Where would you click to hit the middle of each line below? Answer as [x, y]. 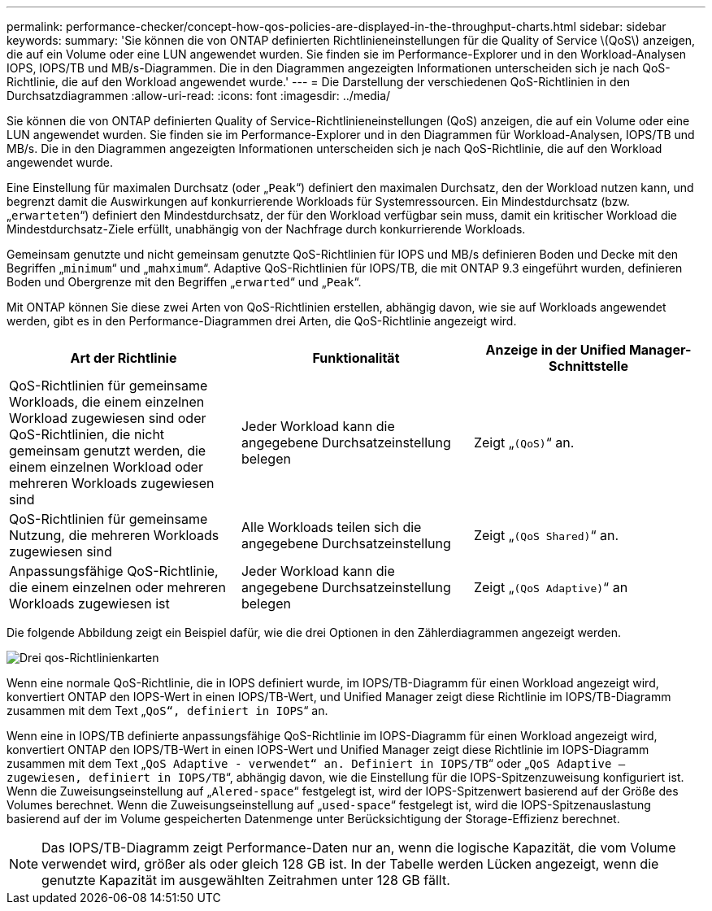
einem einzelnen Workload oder [106, 467]
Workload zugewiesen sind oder [108, 418]
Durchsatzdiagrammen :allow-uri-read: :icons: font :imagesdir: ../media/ [199, 96]
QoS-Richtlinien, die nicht [87, 434]
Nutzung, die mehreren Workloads [114, 535]
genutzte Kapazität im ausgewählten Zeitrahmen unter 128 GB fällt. [246, 880]
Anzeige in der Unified [556, 350]
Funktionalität [356, 358]
